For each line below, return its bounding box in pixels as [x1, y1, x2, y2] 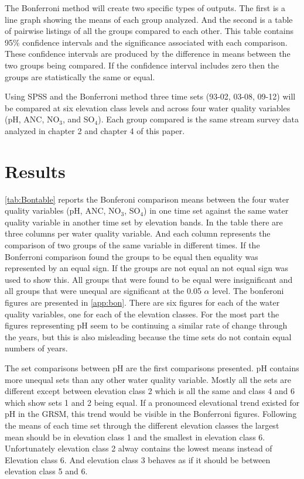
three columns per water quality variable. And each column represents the [5, 227, 271, 239]
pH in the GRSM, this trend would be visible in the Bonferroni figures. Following [5, 408, 297, 420]
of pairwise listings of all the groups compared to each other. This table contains [5, 25, 293, 37]
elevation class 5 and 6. [5, 465, 88, 477]
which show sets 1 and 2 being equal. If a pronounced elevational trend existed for [5, 396, 300, 408]
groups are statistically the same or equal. [5, 70, 155, 83]
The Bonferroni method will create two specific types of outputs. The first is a [5, 2, 286, 13]
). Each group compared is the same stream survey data [98, 113, 299, 125]
